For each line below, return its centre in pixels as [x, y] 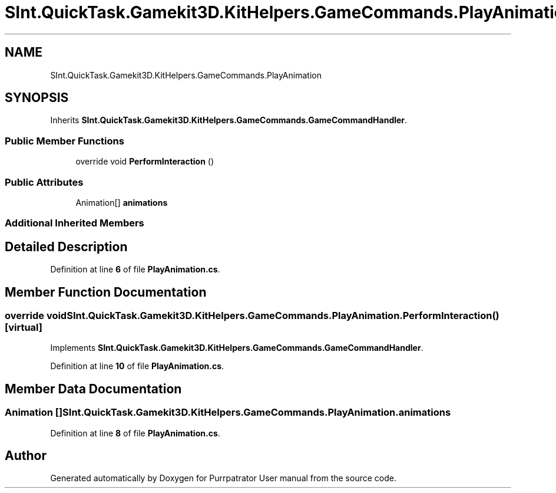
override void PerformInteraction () [145, 162]
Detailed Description [66, 246]
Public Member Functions [64, 141]
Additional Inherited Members [75, 223]
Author [26, 456]
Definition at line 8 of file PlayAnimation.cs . [135, 433]
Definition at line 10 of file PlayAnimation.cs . [137, 366]
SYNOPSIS [37, 98]
